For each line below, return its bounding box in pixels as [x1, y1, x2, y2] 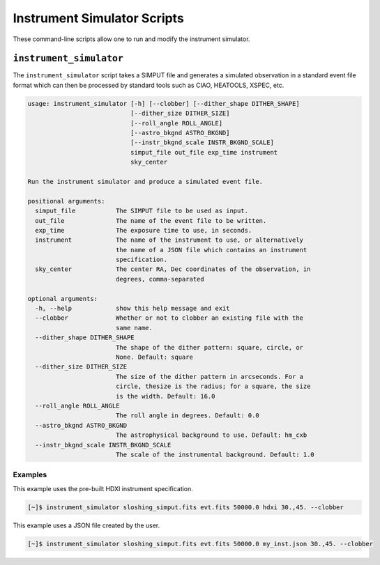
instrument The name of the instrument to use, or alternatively [35, 236, 303, 244]
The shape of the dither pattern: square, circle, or [115, 343, 303, 351]
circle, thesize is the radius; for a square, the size [115, 382, 311, 390]
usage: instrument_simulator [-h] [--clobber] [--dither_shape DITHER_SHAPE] [27, 100, 300, 107]
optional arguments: [27, 295, 98, 302]
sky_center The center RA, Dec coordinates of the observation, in [35, 265, 311, 273]
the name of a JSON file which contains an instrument [115, 246, 307, 254]
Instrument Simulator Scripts [13, 10, 184, 26]
